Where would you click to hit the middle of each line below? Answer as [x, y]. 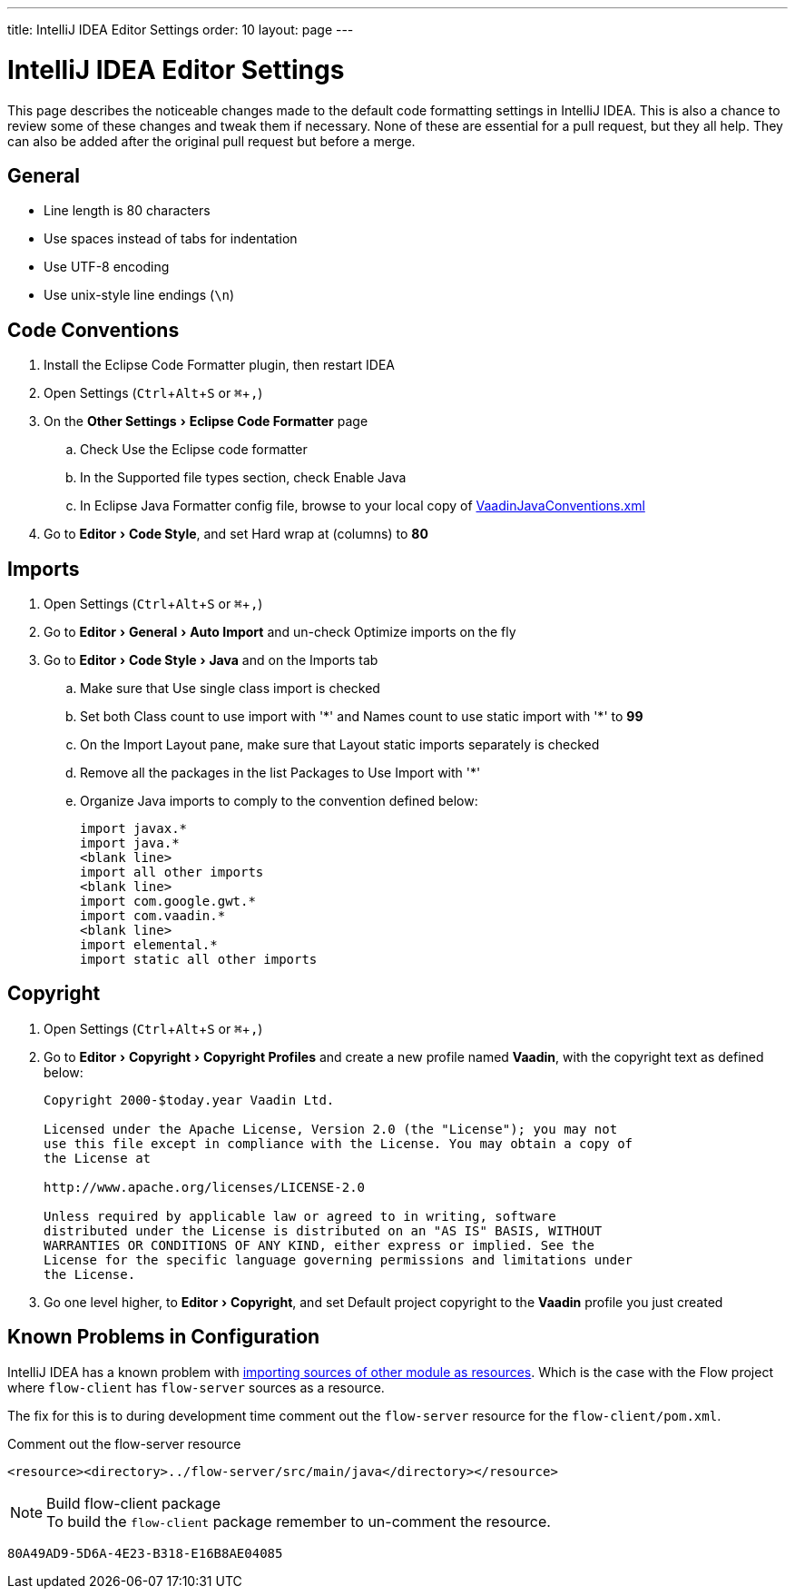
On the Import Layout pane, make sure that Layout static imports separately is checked [340, 745]
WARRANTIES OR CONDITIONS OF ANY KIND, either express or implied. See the [319, 1245]
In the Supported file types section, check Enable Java [243, 478]
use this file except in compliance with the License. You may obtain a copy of [339, 1143]
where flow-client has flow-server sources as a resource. [196, 1387]
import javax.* [134, 829]
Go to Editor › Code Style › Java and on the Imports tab [211, 660]
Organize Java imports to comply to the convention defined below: [279, 801]
